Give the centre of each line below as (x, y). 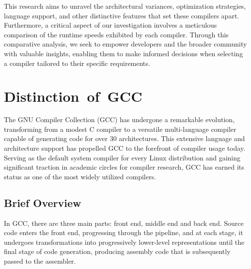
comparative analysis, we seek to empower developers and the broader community (125, 44)
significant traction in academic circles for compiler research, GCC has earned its (124, 167)
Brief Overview (43, 202)
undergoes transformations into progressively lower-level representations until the (124, 242)
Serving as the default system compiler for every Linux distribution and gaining (122, 157)
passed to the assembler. (40, 261)
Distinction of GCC (73, 96)
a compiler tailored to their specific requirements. (77, 63)
